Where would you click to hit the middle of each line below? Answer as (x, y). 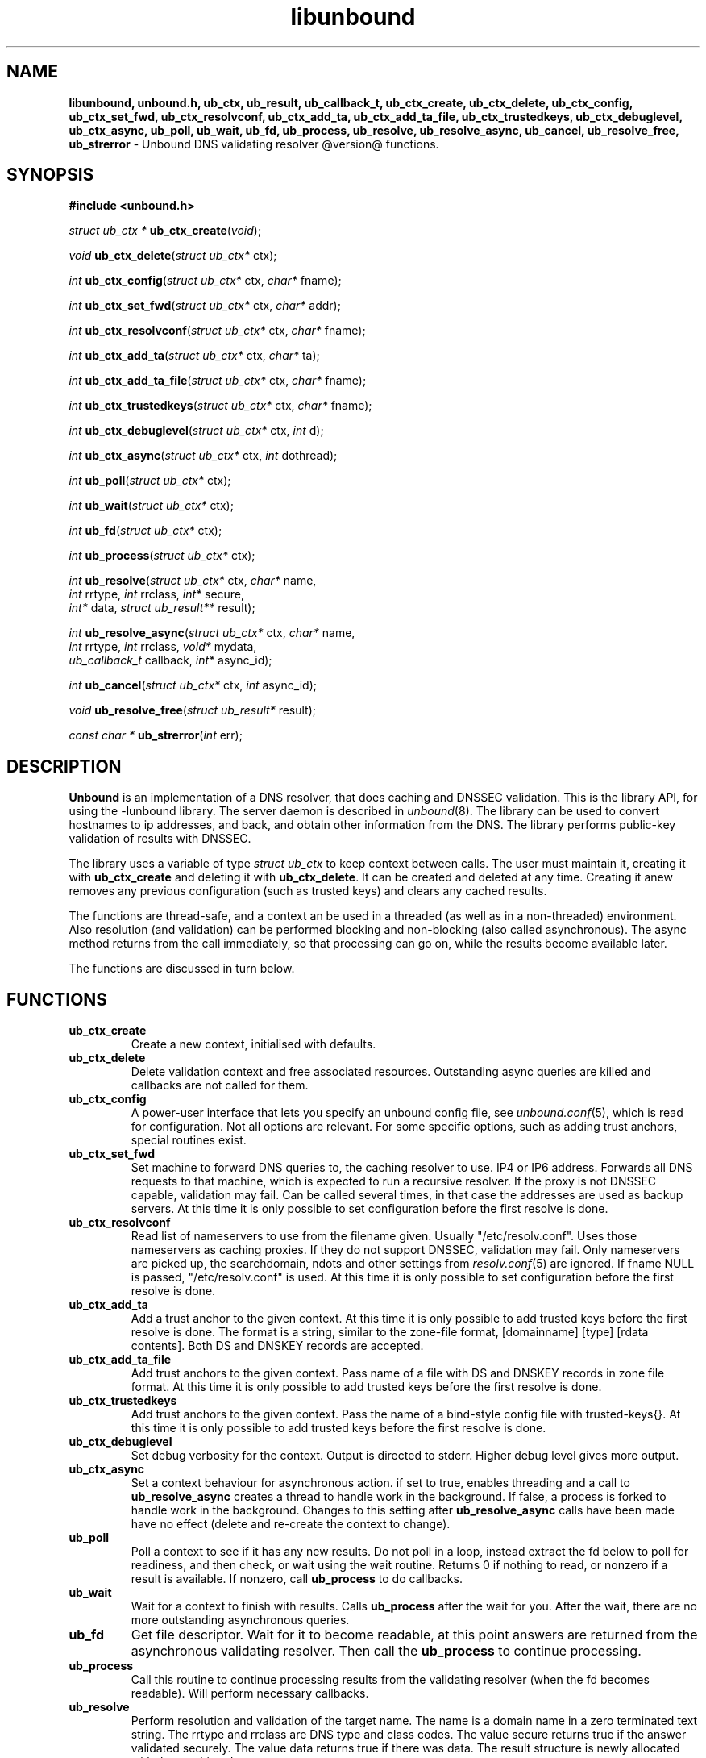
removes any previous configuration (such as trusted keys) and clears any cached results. (308, 891)
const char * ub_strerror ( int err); (156, 735)
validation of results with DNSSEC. (160, 839)
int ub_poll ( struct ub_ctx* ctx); (150, 481)
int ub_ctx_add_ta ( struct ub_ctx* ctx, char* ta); (194, 356)
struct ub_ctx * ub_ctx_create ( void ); (165, 231)
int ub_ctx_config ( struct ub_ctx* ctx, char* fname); (205, 281)
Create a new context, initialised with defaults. (253, 1044)
